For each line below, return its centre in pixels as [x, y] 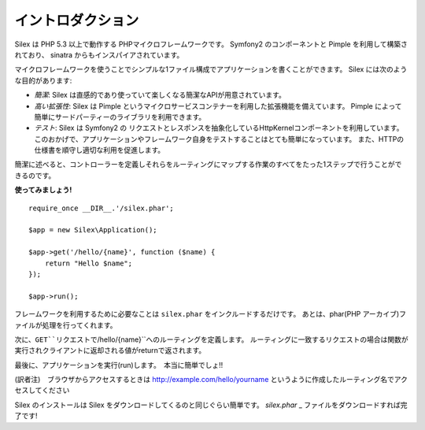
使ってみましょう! [43, 190]
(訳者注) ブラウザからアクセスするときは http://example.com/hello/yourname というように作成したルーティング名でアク [211, 380]
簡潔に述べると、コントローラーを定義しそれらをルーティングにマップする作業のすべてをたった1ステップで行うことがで [208, 165]
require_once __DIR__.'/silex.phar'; [102, 208]
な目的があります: [43, 80]
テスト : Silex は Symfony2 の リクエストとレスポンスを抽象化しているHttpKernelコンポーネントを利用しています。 [219, 128]
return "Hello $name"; [89, 263]
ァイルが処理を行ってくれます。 [66, 325]
